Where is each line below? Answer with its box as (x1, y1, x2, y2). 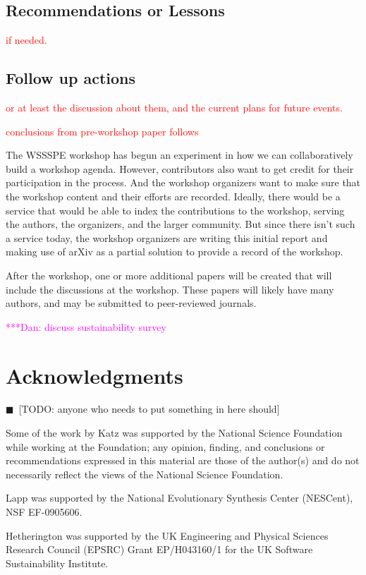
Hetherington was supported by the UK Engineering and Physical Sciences (6, 528, 329, 543)
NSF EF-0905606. (6, 504, 83, 519)
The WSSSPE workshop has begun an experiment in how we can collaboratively (6, 147, 353, 162)
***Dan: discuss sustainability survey (6, 319, 166, 334)
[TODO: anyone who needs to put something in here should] (18, 401, 280, 416)
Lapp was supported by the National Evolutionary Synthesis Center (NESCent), (6, 490, 353, 505)
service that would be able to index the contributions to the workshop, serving (6, 202, 345, 217)
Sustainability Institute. (6, 555, 109, 570)
